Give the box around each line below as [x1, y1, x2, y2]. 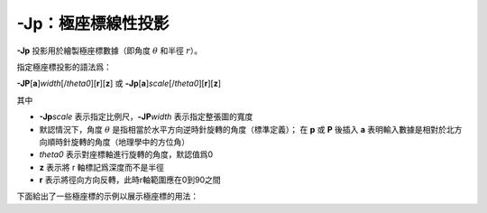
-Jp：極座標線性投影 [16, 14, 170, 33]
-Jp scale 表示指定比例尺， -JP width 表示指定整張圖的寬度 [39, 111, 253, 122]
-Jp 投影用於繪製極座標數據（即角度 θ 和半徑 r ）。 [16, 45, 203, 56]
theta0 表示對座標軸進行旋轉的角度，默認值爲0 [39, 149, 214, 160]
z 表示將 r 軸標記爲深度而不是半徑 [39, 162, 165, 172]
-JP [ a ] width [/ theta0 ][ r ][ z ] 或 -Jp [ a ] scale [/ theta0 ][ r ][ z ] [16, 78, 221, 89]
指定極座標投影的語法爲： [16, 61, 112, 72]
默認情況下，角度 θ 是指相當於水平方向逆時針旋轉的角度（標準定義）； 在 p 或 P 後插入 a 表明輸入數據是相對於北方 [39, 124, 463, 134]
